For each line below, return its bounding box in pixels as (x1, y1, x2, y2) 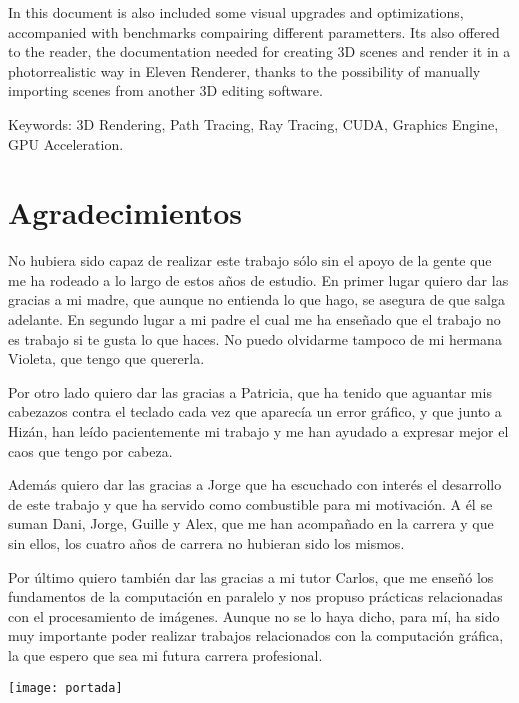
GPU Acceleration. (8, 133, 124, 154)
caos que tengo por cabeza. (8, 440, 173, 461)
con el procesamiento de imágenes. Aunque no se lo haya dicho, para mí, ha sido (8, 605, 500, 626)
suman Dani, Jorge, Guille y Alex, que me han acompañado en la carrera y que (8, 513, 494, 534)
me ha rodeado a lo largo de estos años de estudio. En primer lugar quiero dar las (8, 269, 509, 290)
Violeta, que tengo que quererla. (8, 348, 205, 369)
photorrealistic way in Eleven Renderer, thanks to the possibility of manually (8, 60, 481, 81)
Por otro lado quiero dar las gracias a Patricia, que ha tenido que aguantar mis (8, 381, 492, 402)
